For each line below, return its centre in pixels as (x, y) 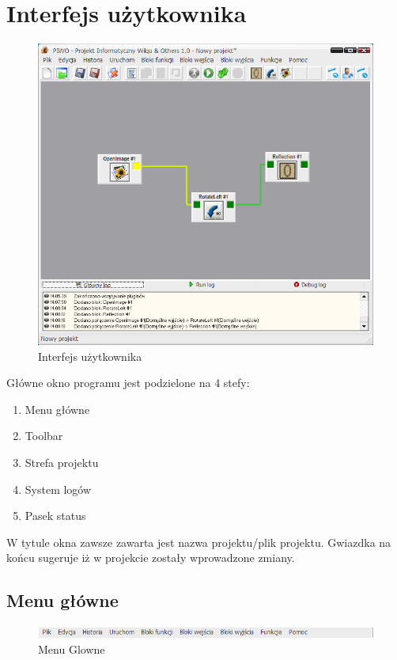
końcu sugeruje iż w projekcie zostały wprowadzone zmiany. (151, 558)
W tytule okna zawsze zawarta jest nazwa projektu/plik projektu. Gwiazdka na (199, 542)
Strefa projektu (62, 462)
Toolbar (44, 436)
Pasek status (55, 516)
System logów (58, 489)
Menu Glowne (72, 649)
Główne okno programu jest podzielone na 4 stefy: (128, 383)
